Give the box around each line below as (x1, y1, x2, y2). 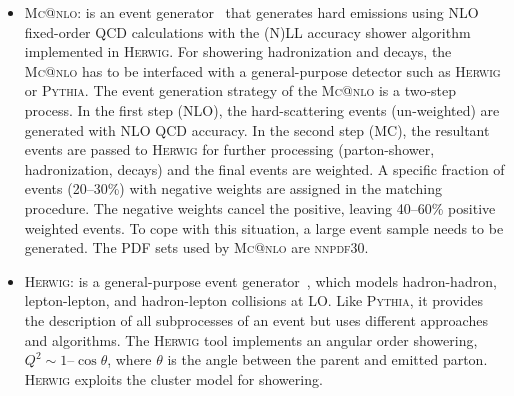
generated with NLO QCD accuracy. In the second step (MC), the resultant (24, 119, 490, 140)
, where (107, 349, 152, 370)
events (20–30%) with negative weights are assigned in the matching (24, 178, 442, 199)
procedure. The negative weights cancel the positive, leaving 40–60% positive (24, 197, 496, 218)
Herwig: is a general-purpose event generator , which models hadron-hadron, (24, 270, 497, 291)
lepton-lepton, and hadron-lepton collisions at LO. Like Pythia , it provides (24, 290, 483, 311)
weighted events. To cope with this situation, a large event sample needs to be (24, 217, 504, 238)
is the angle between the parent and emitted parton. (167, 349, 488, 370)
